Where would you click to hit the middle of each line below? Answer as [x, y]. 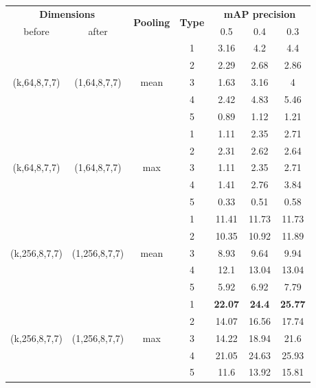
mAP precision [260, 13]
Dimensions [67, 13]
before [36, 31]
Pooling [152, 22]
